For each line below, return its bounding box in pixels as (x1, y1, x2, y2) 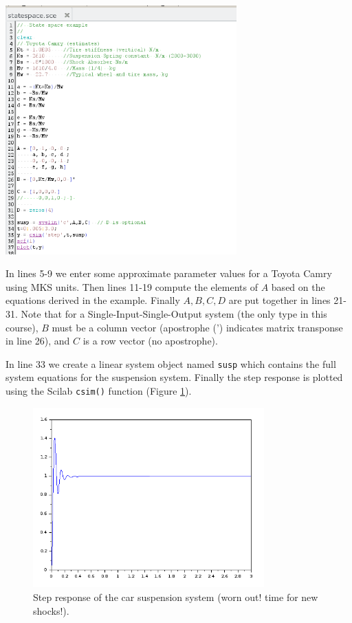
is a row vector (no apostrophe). (82, 334, 218, 348)
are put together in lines (228, 293, 331, 307)
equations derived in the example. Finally (5, 293, 180, 307)
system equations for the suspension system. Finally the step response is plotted (5, 370, 343, 384)
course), (5, 320, 38, 334)
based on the (271, 279, 325, 294)
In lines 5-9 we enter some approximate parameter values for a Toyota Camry (5, 266, 332, 281)
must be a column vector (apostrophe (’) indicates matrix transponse (52, 320, 343, 334)
